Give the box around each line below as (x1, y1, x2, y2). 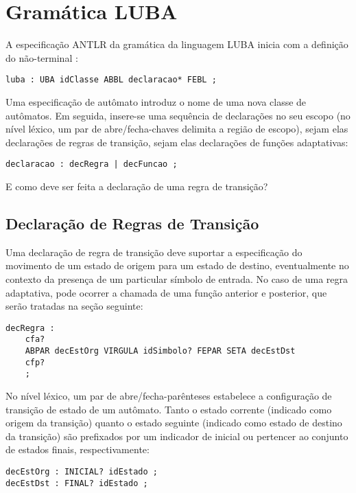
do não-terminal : (5, 50, 78, 65)
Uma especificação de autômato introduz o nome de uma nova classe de (5, 94, 307, 108)
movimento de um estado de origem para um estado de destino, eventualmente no (5, 258, 349, 273)
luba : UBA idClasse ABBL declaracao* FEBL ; (5, 75, 217, 85)
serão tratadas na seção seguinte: (5, 299, 143, 313)
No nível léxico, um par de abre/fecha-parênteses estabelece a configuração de (5, 389, 332, 403)
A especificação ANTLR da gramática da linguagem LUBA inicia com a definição (5, 37, 348, 51)
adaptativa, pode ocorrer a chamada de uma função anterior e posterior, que (5, 285, 327, 299)
